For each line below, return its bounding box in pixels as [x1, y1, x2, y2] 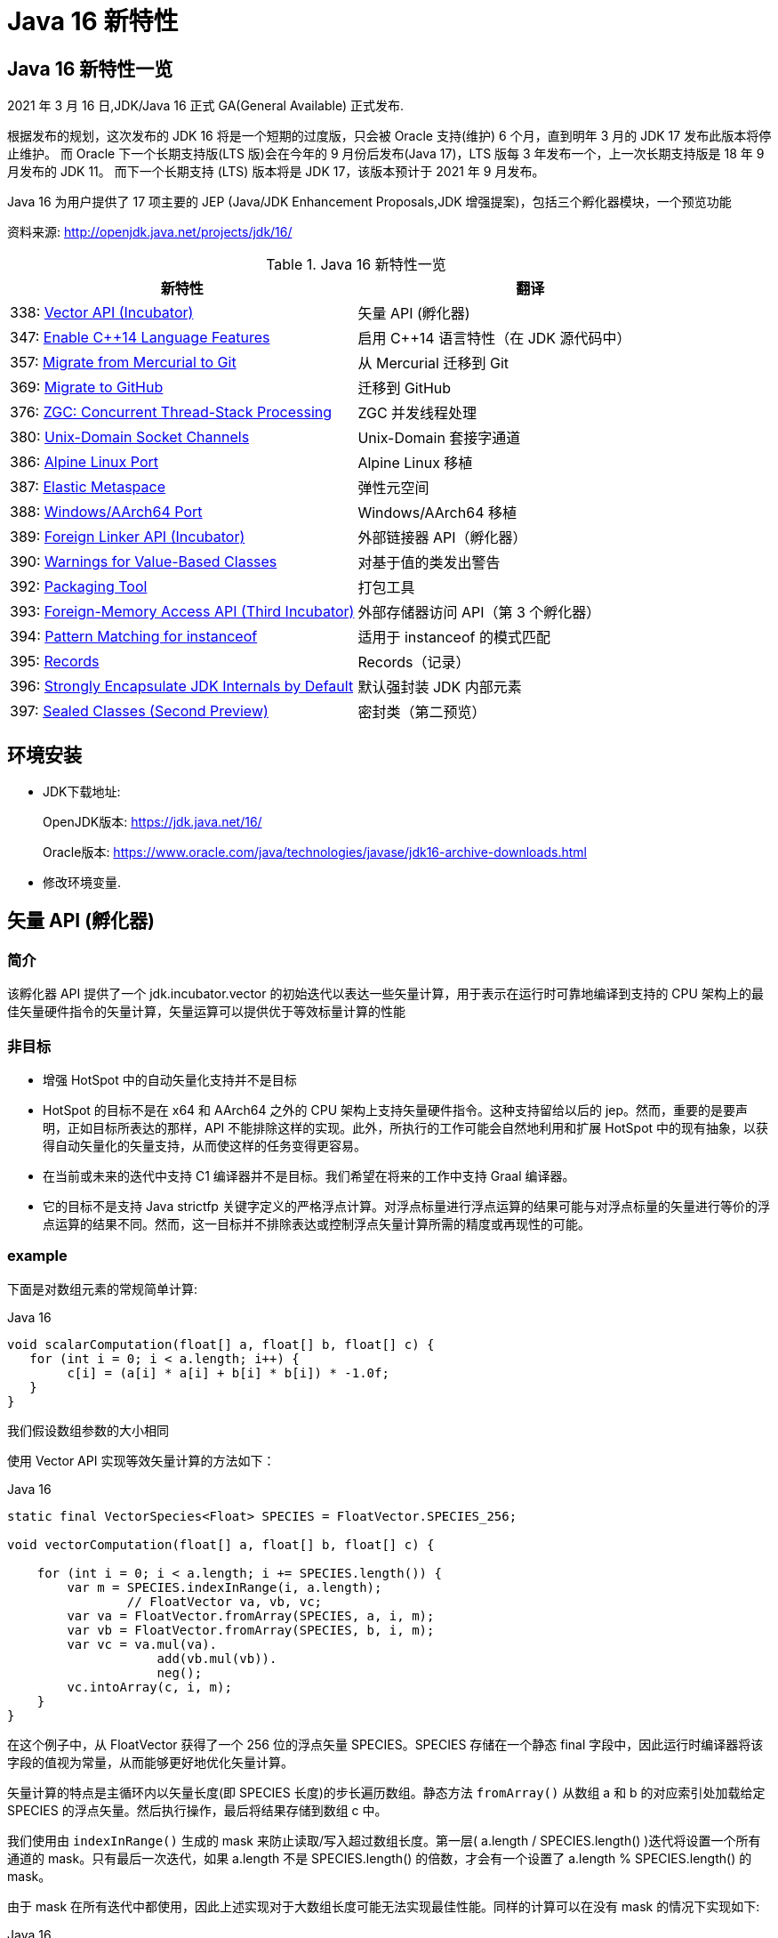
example [7, 1247, 68, 1265]
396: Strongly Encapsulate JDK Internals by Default [10, 677, 354, 696]
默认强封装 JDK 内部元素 [357, 678, 522, 697]
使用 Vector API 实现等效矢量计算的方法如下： [7, 1452, 276, 1468]
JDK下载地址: [43, 784, 121, 800]
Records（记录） [357, 653, 470, 672]
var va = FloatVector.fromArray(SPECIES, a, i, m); [67, 1608, 435, 1623]
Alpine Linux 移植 [357, 454, 473, 472]
